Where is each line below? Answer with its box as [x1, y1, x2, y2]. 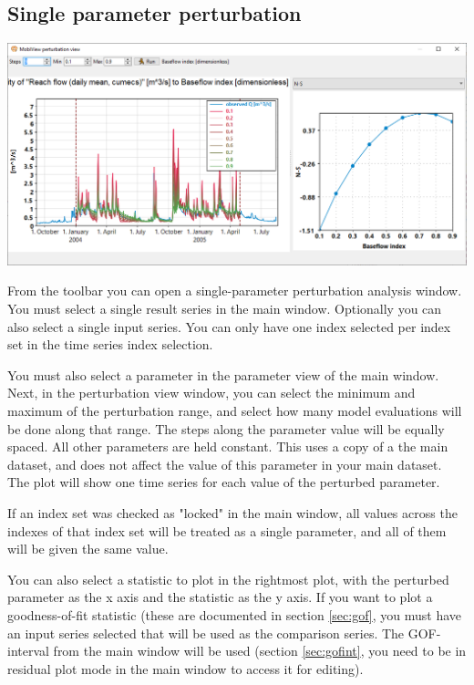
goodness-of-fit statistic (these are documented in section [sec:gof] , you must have [7, 605, 462, 624]
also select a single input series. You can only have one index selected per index [7, 317, 451, 336]
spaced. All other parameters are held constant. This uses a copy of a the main [7, 437, 448, 456]
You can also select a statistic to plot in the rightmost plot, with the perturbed [7, 569, 449, 588]
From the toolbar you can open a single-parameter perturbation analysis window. [7, 281, 462, 300]
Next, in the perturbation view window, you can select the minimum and [7, 383, 416, 402]
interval [7, 641, 49, 660]
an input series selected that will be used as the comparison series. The [7, 623, 405, 642]
